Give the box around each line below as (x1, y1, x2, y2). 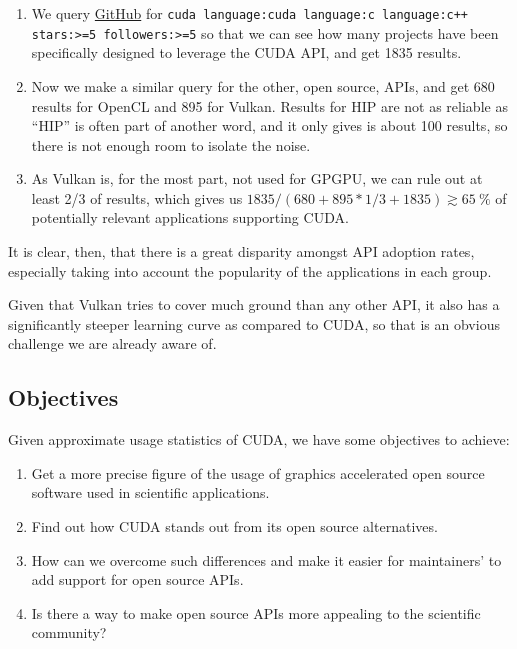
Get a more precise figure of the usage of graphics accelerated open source (31, 462, 485, 483)
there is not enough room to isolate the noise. (31, 134, 311, 155)
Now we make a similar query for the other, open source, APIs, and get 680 (31, 75, 495, 96)
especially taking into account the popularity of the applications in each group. (8, 260, 492, 281)
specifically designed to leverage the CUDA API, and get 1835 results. (31, 42, 462, 63)
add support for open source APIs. (31, 569, 244, 590)
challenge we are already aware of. (8, 333, 217, 354)
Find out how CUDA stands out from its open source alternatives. (31, 516, 438, 537)
